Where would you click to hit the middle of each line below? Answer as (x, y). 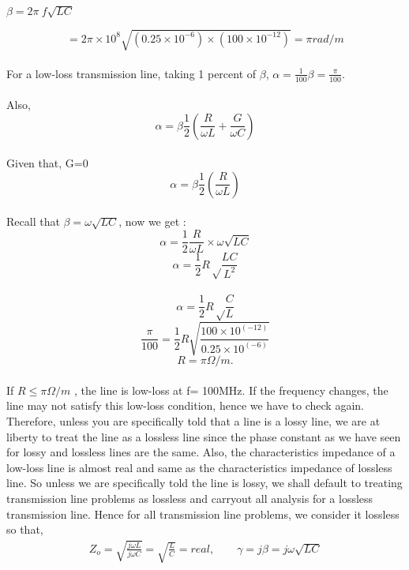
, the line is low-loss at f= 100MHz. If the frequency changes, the (231, 390)
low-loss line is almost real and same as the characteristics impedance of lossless (199, 467)
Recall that (33, 221)
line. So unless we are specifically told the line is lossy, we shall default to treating (204, 483)
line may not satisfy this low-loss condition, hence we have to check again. (185, 405)
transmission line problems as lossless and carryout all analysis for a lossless (190, 498)
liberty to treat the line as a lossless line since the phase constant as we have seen (204, 436)
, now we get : (152, 221)
